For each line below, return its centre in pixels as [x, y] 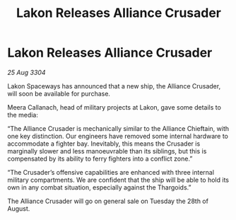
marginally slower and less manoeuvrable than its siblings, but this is [107, 151]
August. [19, 208]
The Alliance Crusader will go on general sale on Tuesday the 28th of [108, 201]
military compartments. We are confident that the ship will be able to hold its [118, 180]
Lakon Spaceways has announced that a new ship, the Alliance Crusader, [114, 86]
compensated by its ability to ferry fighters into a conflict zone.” [100, 158]
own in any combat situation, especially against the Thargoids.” [99, 187]
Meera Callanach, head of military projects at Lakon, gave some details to [114, 107]
